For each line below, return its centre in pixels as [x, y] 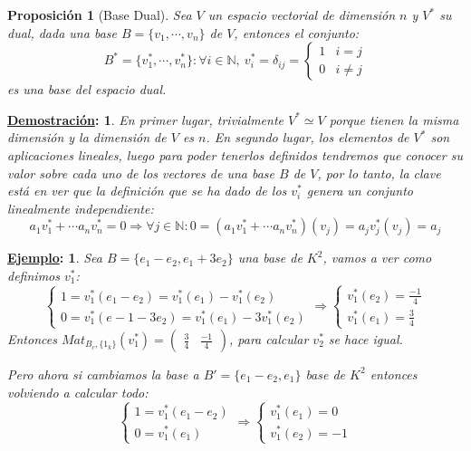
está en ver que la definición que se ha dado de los [147, 191]
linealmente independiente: [81, 208]
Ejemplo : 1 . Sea [55, 258]
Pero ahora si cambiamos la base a [103, 374]
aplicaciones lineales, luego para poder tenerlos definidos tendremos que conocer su [235, 154]
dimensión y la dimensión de [87, 137]
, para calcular [269, 338]
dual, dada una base [62, 32]
